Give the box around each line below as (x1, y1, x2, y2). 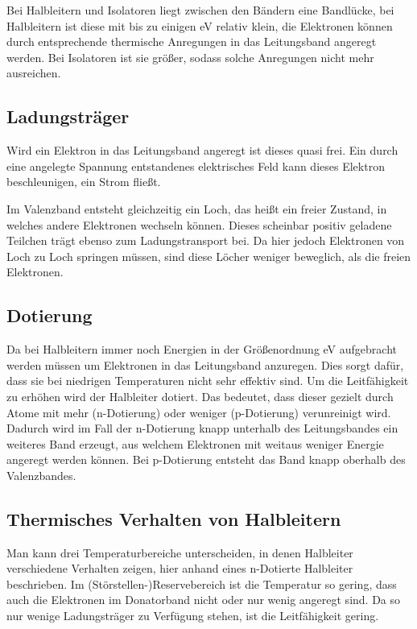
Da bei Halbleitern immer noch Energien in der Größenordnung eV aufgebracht (6, 341, 397, 358)
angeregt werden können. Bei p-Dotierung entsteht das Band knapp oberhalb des (6, 451, 406, 468)
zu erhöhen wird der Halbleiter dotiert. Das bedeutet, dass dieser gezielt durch (6, 387, 394, 404)
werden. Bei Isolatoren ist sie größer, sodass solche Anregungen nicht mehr (6, 48, 374, 65)
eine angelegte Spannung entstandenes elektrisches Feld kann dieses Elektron (6, 157, 385, 174)
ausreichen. (6, 64, 61, 81)
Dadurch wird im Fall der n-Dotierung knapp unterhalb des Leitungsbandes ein (6, 420, 398, 437)
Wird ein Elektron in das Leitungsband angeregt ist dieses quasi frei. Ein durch (6, 142, 398, 159)
